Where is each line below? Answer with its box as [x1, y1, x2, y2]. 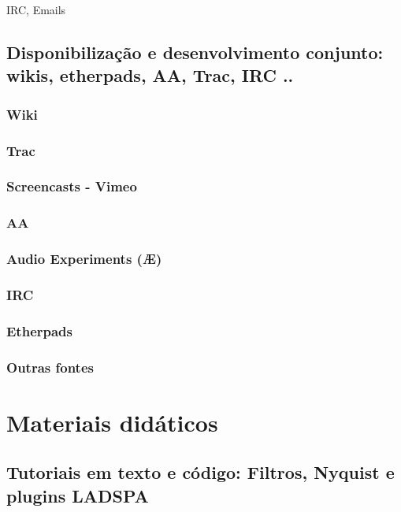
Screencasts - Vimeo [6, 176, 137, 196]
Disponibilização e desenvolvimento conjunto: [6, 39, 384, 64]
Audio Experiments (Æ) [6, 249, 162, 269]
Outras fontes [6, 357, 94, 377]
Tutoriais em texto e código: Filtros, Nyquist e [6, 460, 395, 484]
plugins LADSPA [6, 483, 149, 507]
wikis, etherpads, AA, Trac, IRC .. [6, 63, 294, 87]
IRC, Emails [6, 2, 66, 17]
